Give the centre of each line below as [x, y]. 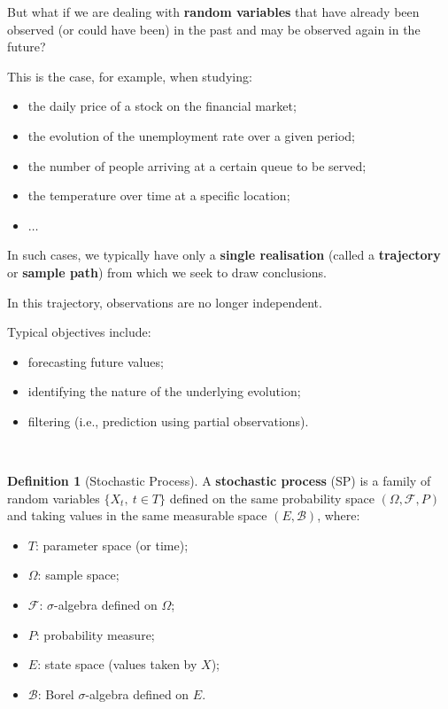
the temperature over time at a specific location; [159, 195]
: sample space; [78, 575]
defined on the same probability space [272, 498]
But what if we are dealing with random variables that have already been [213, 12]
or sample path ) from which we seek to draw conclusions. [167, 272]
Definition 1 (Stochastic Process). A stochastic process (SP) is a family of [219, 481]
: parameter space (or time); [112, 545]
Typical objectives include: [79, 332]
